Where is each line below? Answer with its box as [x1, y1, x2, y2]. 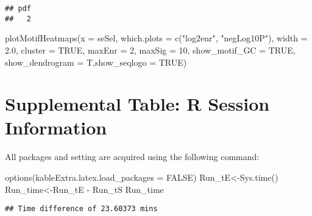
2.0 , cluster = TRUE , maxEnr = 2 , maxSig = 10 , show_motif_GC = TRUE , [5, 43, 296, 56]
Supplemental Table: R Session [5, 91, 270, 116]
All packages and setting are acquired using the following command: [5, 150, 260, 163]
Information [5, 115, 107, 140]
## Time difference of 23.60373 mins [5, 204, 158, 214]
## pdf [5, 4, 31, 13]
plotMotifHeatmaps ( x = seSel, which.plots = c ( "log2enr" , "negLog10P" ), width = [5, 32, 308, 44]
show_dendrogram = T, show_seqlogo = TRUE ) [5, 55, 187, 68]
